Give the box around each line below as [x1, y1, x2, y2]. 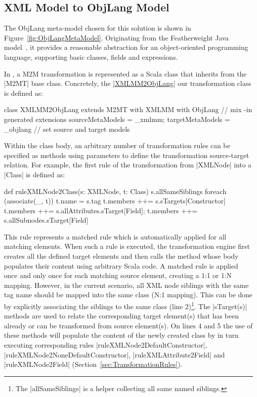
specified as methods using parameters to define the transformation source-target [4, 150, 249, 160]
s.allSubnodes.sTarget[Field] [4, 215, 88, 225]
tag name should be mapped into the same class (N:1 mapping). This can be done [4, 289, 253, 300]
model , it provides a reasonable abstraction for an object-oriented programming [4, 42, 249, 52]
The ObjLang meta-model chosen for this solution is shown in [4, 23, 191, 33]
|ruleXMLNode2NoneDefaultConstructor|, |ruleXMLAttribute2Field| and [4, 349, 225, 359]
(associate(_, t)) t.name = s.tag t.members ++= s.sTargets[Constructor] [4, 196, 226, 206]
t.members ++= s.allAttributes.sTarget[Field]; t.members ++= [4, 205, 198, 215]
